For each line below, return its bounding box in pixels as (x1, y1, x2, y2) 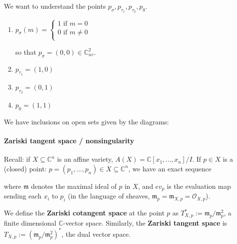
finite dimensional (4, 217, 57, 228)
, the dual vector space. (62, 229, 131, 239)
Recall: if (4, 154, 31, 164)
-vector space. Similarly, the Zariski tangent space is (63, 217, 227, 228)
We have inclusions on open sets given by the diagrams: (4, 116, 169, 126)
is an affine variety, (57, 154, 113, 164)
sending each (4, 191, 42, 201)
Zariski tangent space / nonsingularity (4, 135, 134, 145)
